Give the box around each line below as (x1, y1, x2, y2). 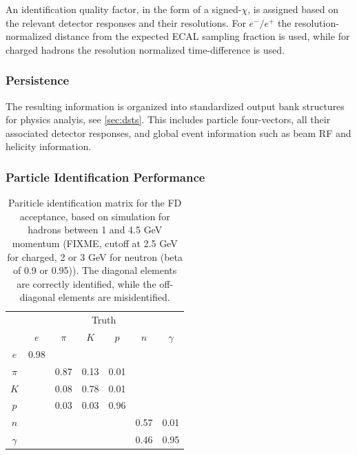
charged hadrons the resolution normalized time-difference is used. (6, 42, 285, 56)
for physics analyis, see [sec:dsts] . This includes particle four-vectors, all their (6, 112, 331, 127)
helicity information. (6, 139, 92, 154)
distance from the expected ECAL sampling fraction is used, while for (54, 29, 350, 43)
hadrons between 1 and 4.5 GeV (28, 222, 163, 237)
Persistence (6, 72, 70, 89)
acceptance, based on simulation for (19, 209, 170, 223)
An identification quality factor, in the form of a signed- (6, 2, 242, 16)
